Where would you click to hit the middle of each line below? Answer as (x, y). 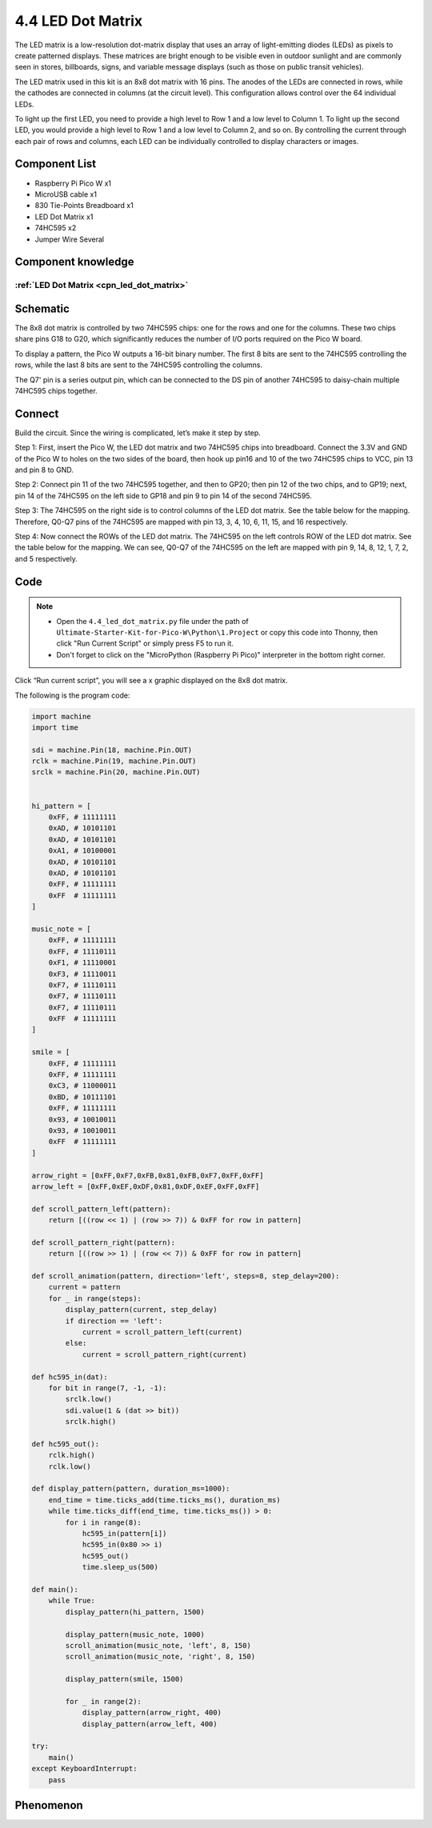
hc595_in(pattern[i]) (124, 1534)
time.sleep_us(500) (120, 1567)
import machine (61, 716)
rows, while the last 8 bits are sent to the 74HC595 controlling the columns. (139, 365)
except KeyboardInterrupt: (84, 1769)
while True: (72, 1601)
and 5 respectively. (46, 558)
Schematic (42, 308)
